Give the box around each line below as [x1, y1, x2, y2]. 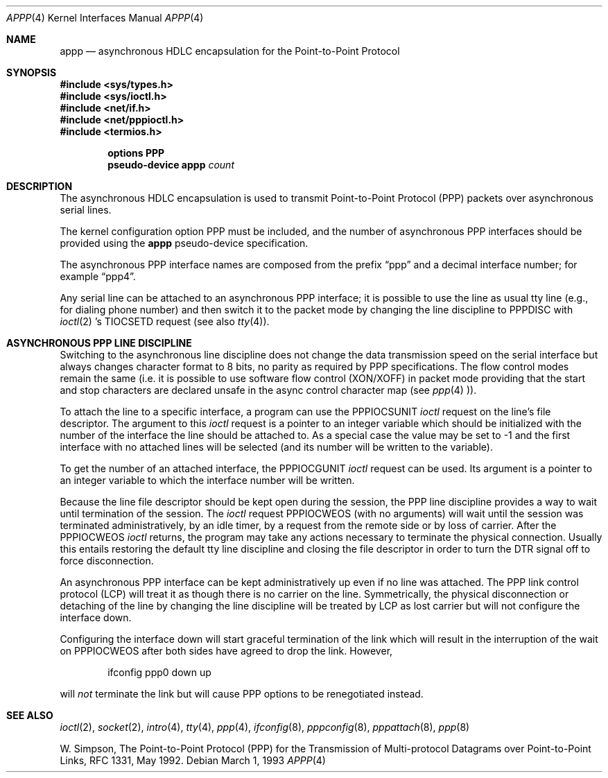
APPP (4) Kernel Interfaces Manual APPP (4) [6, 12, 204, 24]
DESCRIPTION [6, 180, 73, 192]
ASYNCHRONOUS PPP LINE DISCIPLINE [6, 337, 192, 349]
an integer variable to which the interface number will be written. [60, 474, 355, 486]
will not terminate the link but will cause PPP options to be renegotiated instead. [60, 688, 424, 700]
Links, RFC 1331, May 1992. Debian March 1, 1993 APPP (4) [60, 754, 326, 766]
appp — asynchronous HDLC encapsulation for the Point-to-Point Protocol [60, 45, 400, 57]
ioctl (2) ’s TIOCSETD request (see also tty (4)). [60, 315, 270, 327]
